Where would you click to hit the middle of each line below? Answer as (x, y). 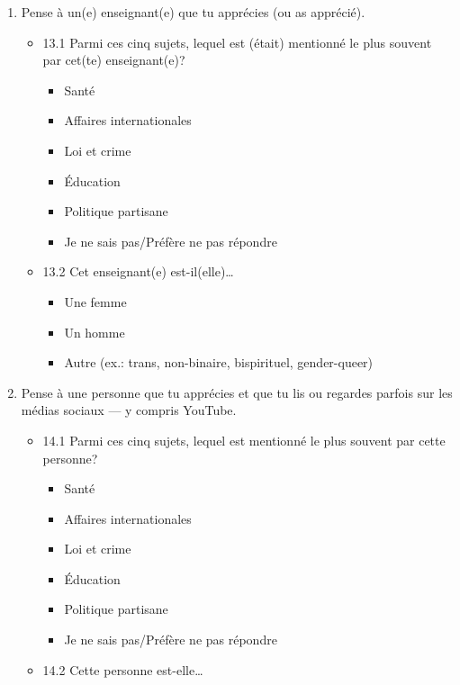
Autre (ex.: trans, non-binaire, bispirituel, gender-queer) (219, 362)
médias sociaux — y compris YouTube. (129, 410)
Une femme (95, 301)
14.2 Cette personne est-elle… (123, 669)
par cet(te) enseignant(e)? (114, 60)
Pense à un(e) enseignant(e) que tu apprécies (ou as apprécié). (193, 12)
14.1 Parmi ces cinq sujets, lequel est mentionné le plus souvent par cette (244, 440)
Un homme (95, 332)
